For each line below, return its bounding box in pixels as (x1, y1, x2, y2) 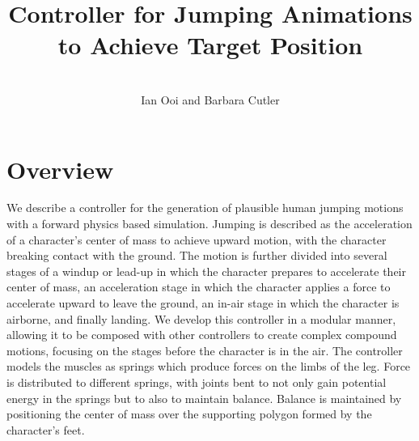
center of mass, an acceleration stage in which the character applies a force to (6, 278, 391, 295)
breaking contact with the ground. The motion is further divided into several (6, 247, 387, 264)
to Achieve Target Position (57, 28, 363, 61)
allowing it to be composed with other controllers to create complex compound (6, 326, 397, 343)
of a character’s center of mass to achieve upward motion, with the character (6, 231, 387, 248)
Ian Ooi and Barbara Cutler (141, 91, 280, 108)
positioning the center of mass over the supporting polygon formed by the (6, 405, 372, 422)
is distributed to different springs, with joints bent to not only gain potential (6, 373, 387, 390)
